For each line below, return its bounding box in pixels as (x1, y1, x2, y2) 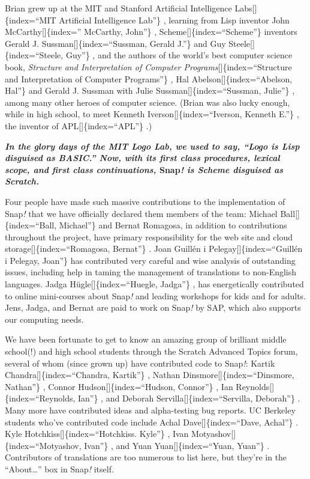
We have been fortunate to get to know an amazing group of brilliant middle (5, 333, 287, 346)
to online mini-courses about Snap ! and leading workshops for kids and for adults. (5, 289, 306, 302)
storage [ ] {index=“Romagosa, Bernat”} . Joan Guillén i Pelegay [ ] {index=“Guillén (5, 242, 303, 255)
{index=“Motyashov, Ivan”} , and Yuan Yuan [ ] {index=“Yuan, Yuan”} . (5, 439, 270, 451)
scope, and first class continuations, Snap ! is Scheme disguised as (5, 163, 283, 175)
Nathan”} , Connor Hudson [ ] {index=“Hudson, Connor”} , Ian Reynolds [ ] (5, 380, 275, 392)
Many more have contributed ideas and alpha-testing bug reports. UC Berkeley (5, 404, 296, 416)
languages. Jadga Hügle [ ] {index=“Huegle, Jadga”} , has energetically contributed (5, 278, 304, 290)
